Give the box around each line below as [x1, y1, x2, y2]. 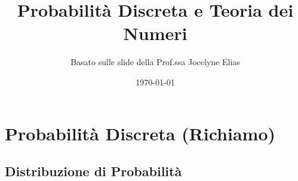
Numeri [123, 21, 188, 45]
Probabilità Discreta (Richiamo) [5, 121, 276, 145]
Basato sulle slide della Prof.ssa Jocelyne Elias [70, 56, 240, 68]
